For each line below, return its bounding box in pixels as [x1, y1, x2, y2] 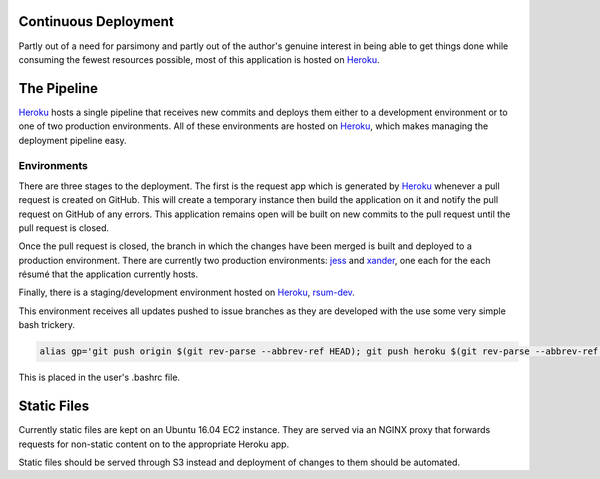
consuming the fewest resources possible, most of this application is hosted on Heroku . [18, 53, 380, 65]
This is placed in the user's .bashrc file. [18, 371, 180, 384]
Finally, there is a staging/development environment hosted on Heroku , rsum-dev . [18, 286, 355, 299]
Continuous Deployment [18, 13, 174, 30]
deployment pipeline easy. [18, 134, 127, 146]
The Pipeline [18, 80, 99, 97]
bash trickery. [18, 319, 75, 331]
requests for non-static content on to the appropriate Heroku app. [18, 438, 290, 450]
